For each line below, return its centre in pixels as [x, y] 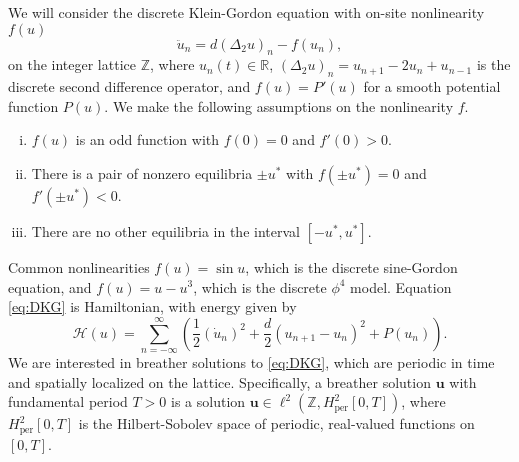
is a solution [208, 401]
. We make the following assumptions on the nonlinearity [279, 105]
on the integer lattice [72, 64]
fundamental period [68, 401]
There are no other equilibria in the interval [165, 230]
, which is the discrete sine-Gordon [351, 266]
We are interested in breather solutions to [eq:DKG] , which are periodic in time [251, 362]
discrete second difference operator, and [129, 86]
